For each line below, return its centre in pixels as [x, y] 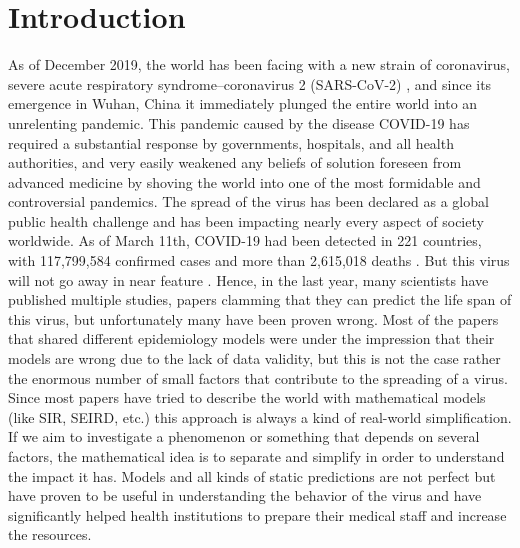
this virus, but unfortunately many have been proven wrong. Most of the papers [253, 318]
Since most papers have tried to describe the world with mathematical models [247, 397]
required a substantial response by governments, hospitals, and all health [231, 142]
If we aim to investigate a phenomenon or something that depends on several [244, 436]
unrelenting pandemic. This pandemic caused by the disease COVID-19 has [239, 122]
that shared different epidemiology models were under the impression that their [251, 338]
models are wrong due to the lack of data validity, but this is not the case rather [254, 358]
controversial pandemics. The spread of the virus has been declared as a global [248, 201]
